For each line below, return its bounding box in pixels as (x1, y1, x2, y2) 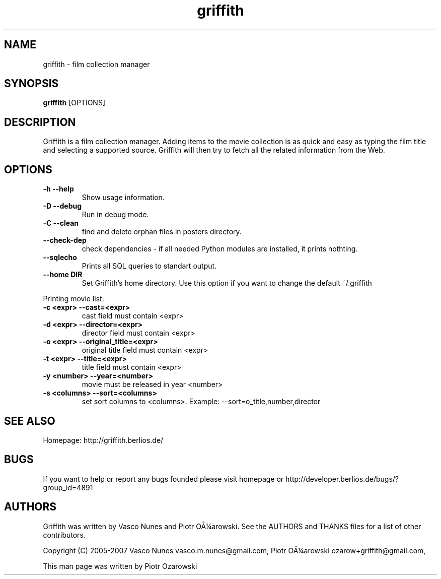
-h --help (43, 184, 74, 194)
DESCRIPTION (4, 115, 76, 128)
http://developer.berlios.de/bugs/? (285, 474, 399, 483)
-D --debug (43, 202, 82, 211)
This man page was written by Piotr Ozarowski (43, 561, 197, 570)
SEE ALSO (4, 414, 55, 427)
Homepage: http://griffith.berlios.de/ (43, 435, 164, 444)
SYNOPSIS (4, 77, 59, 90)
